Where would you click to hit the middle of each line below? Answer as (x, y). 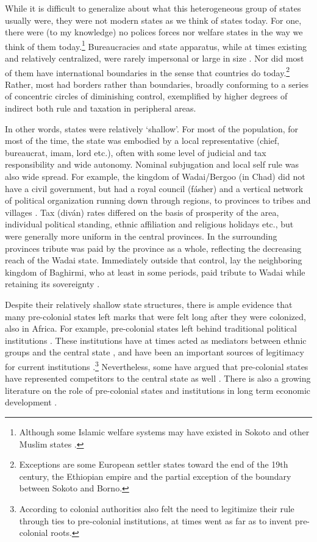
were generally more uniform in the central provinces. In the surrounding (141, 236)
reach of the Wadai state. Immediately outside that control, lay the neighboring (154, 260)
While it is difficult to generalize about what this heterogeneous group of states (153, 8)
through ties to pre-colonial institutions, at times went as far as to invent (156, 520)
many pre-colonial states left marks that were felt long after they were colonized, (155, 316)
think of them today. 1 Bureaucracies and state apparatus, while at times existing (156, 45)
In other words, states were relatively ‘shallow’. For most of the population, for (152, 128)
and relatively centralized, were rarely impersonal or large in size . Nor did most (155, 58)
